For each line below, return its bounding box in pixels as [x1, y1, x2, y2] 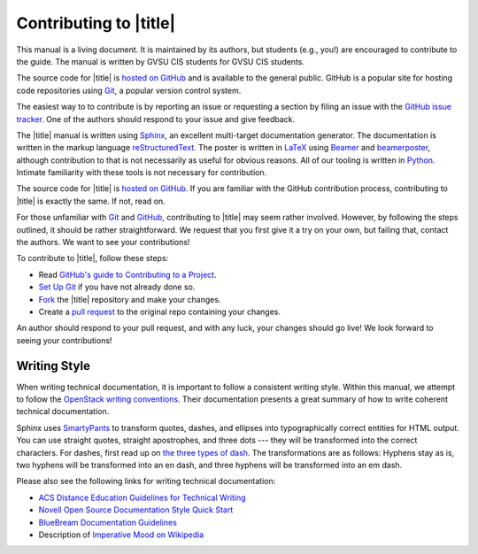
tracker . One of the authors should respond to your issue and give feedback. [16, 113, 296, 124]
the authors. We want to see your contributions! [16, 237, 190, 248]
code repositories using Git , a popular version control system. [16, 85, 242, 96]
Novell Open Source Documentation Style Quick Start [38, 504, 234, 515]
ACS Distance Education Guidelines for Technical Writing [38, 492, 247, 503]
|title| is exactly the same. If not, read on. [16, 196, 166, 206]
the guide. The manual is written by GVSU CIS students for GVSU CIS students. [16, 56, 305, 66]
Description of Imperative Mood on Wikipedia [38, 529, 204, 540]
